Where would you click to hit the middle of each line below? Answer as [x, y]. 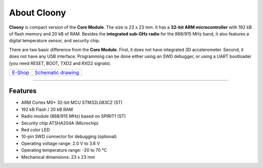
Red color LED [36, 130]
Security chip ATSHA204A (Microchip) [60, 123]
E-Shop [20, 72]
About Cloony [38, 13]
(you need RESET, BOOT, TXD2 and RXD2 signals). [60, 63]
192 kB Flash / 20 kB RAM [47, 109]
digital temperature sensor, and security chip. [55, 41]
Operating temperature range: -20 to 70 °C [64, 150]
